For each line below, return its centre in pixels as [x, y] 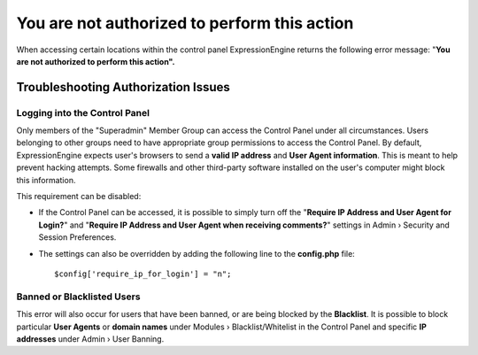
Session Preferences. [77, 237]
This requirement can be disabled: [79, 197]
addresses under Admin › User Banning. [90, 339]
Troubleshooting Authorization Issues [123, 87]
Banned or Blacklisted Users [78, 297]
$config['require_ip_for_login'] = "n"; [143, 274]
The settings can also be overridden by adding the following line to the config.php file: [197, 253]
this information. [46, 180]
